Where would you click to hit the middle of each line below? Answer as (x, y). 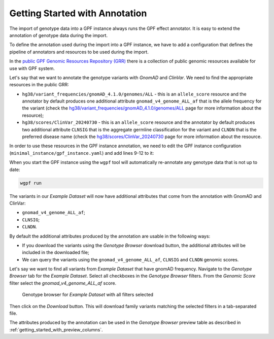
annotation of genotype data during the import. (59, 35)
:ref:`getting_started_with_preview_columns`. (56, 329)
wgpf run (31, 183)
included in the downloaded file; (56, 252)
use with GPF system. (32, 68)
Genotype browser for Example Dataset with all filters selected (88, 295)
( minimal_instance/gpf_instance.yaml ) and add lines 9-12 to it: (82, 153)
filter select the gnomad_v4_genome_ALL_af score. (63, 283)
